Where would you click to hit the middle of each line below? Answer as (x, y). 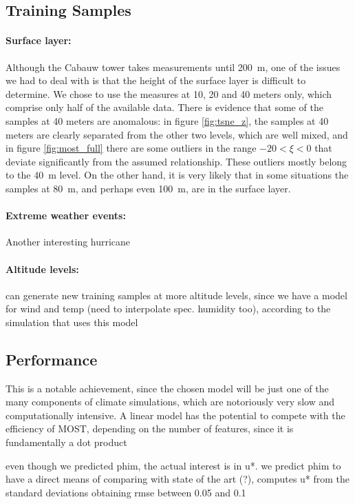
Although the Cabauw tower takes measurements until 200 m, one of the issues (173, 67)
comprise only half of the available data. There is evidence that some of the (164, 107)
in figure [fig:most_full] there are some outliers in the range (131, 148)
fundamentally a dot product (66, 442)
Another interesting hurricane (68, 242)
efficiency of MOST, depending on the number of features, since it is (150, 429)
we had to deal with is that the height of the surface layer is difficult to (156, 80)
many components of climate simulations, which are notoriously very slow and (170, 402)
